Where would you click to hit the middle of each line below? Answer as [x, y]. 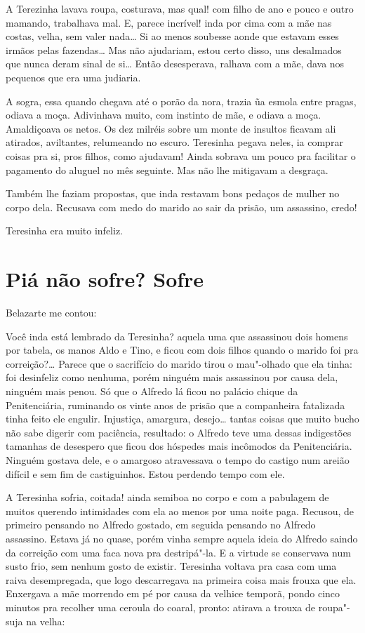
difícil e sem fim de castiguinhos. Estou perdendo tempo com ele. [145, 473]
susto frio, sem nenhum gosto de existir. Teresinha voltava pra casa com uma [171, 566]
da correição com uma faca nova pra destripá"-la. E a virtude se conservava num [178, 552]
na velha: [46, 621]
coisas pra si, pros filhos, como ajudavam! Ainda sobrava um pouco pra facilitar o [181, 155]
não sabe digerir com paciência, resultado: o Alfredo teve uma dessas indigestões [179, 432]
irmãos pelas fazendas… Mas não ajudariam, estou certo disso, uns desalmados [174, 49]
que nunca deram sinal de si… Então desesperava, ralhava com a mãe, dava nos [175, 64]
